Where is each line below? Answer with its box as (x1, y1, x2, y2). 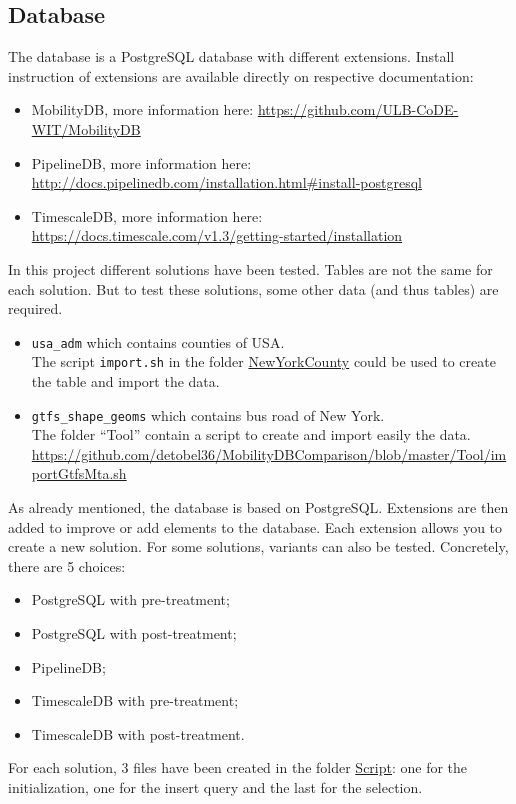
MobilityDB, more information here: (31, 99, 254, 120)
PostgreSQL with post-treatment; (31, 623, 237, 644)
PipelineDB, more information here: (31, 152, 252, 173)
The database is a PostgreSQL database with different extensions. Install (8, 46, 455, 67)
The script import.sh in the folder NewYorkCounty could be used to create (31, 351, 496, 372)
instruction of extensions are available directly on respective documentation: (8, 65, 474, 86)
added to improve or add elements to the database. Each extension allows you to (8, 516, 503, 537)
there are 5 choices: (8, 555, 126, 576)
